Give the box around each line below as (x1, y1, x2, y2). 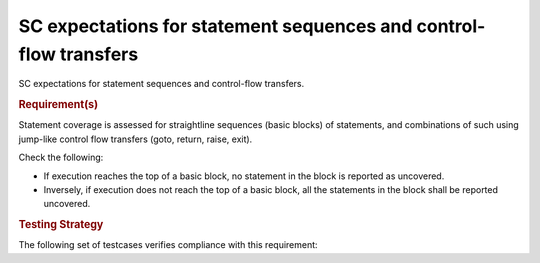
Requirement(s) (18, 98, 99, 112)
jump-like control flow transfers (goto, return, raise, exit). (18, 133, 253, 145)
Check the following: (18, 151, 104, 164)
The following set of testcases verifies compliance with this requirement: (18, 239, 319, 251)
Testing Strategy (18, 218, 104, 232)
